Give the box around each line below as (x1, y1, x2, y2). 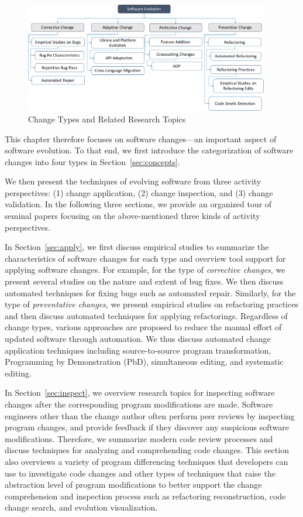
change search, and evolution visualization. (5, 501, 158, 513)
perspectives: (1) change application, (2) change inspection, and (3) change (5, 186, 273, 198)
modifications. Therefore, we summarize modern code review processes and (5, 432, 273, 444)
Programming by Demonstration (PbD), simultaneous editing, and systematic (5, 355, 284, 368)
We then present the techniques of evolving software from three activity (5, 175, 261, 187)
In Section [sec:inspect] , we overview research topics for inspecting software (5, 386, 275, 399)
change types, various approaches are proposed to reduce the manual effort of (5, 321, 282, 333)
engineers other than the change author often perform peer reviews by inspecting (5, 409, 295, 422)
